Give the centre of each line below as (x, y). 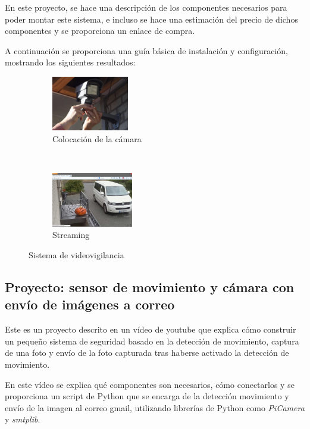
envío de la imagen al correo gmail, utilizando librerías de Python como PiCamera (155, 407)
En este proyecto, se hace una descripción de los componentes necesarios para (146, 7)
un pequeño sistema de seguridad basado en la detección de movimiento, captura (152, 341)
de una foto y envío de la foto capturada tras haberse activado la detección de (147, 353)
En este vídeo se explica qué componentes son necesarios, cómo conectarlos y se (150, 384)
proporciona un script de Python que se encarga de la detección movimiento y (147, 396)
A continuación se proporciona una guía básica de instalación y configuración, (146, 50)
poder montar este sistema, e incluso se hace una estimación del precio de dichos (151, 19)
